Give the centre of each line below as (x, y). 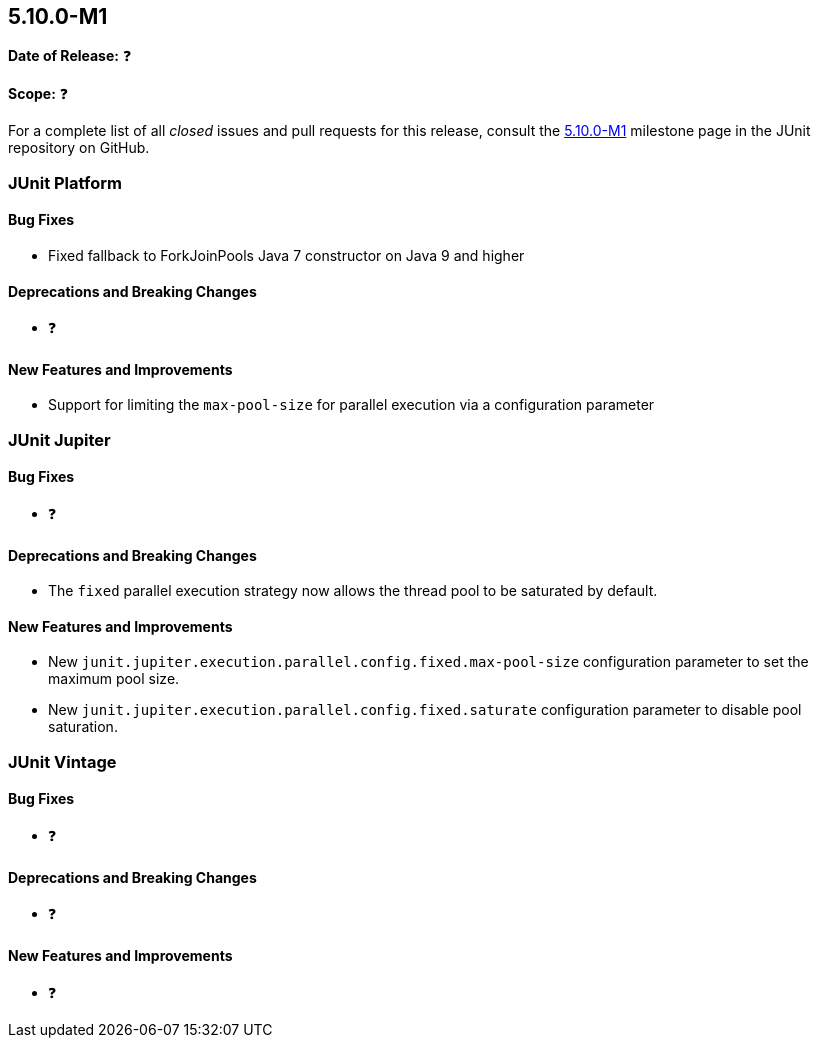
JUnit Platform (65, 182)
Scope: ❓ (38, 94)
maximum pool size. (114, 679)
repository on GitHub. (79, 148)
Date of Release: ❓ (70, 56)
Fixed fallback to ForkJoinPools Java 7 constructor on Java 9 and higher (286, 256)
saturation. (83, 727)
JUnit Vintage (62, 761)
